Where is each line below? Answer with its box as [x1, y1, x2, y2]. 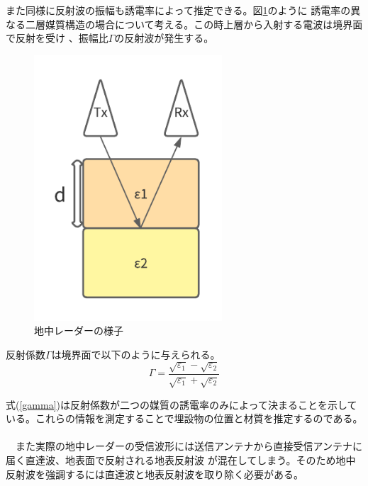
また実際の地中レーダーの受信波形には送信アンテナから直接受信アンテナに [15, 439, 362, 453]
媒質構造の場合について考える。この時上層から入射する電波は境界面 [45, 16, 363, 31]
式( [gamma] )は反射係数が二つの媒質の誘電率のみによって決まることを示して [6, 397, 357, 412]
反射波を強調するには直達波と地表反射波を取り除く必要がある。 [6, 466, 303, 481]
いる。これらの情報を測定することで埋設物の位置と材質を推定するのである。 [6, 411, 363, 426]
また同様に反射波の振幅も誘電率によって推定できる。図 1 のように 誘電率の [6, 3, 351, 17]
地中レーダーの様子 [34, 323, 123, 338]
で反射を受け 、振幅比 [6, 30, 108, 45]
